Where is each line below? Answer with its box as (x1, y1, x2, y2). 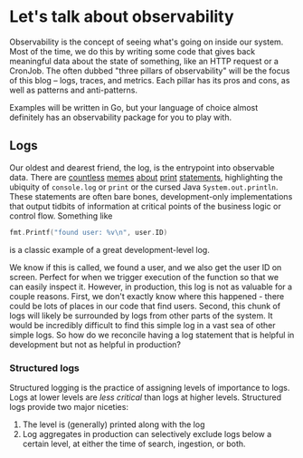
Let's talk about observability (9, 6, 234, 27)
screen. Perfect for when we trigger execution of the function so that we (9, 271, 279, 282)
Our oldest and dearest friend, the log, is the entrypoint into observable (9, 161, 275, 173)
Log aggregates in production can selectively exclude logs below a (22, 428, 272, 439)
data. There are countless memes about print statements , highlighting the (9, 171, 283, 182)
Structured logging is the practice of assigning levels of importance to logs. (9, 382, 290, 393)
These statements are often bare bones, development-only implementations (9, 190, 293, 201)
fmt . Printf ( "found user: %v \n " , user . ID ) (9, 228, 168, 237)
